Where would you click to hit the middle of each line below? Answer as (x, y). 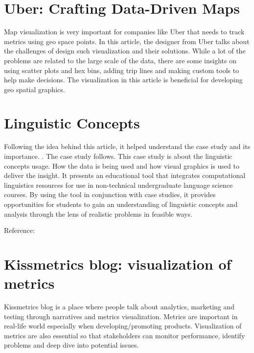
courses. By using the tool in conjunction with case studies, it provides (110, 194)
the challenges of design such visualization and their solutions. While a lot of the (125, 51)
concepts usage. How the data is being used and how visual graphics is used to (122, 165)
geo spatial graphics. (35, 89)
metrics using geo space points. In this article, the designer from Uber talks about (127, 41)
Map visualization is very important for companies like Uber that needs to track (124, 32)
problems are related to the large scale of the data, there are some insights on (120, 60)
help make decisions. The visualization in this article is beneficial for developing (123, 80)
